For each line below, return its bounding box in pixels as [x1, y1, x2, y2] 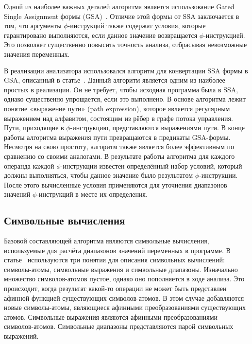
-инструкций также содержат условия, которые [67, 20, 206, 31]
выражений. [4, 331, 39, 341]
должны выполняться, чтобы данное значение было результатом [4, 170, 193, 180]
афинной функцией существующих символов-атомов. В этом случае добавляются [4, 292, 244, 303]
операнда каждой [4, 160, 54, 171]
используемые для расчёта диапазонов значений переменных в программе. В [4, 245, 231, 255]
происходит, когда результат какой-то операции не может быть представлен [4, 283, 227, 293]
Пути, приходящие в [4, 122, 64, 133]
